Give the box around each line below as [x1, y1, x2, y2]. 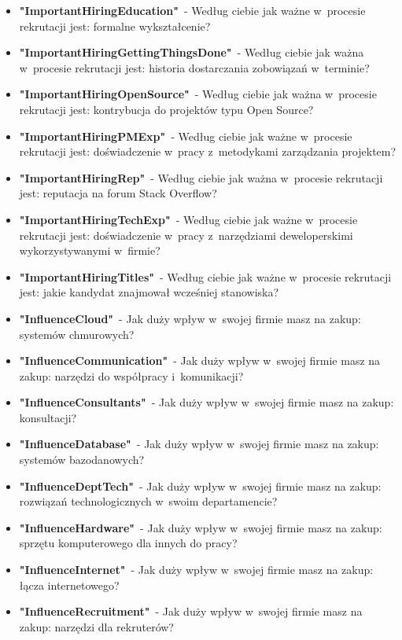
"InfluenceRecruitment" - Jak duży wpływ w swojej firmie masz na [19, 603, 363, 620]
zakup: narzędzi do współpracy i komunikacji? [19, 367, 244, 384]
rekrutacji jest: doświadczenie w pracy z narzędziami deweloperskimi [19, 226, 353, 243]
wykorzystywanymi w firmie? [19, 242, 160, 259]
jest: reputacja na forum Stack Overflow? [19, 185, 217, 201]
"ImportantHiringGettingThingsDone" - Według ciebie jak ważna [19, 44, 364, 61]
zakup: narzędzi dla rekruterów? [19, 618, 174, 634]
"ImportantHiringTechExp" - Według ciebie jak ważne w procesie [19, 211, 358, 227]
